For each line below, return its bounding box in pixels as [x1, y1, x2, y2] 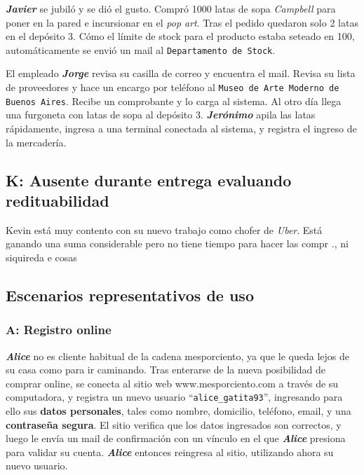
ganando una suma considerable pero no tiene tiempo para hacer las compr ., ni [6, 236, 349, 251]
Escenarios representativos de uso [6, 284, 254, 305]
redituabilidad [6, 189, 109, 211]
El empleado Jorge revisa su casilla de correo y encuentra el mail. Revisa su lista [6, 66, 356, 81]
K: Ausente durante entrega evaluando [6, 169, 292, 191]
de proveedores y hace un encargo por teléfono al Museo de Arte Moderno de [6, 80, 339, 95]
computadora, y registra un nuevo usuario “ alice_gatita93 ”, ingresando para [6, 390, 343, 404]
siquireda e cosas [6, 249, 77, 264]
